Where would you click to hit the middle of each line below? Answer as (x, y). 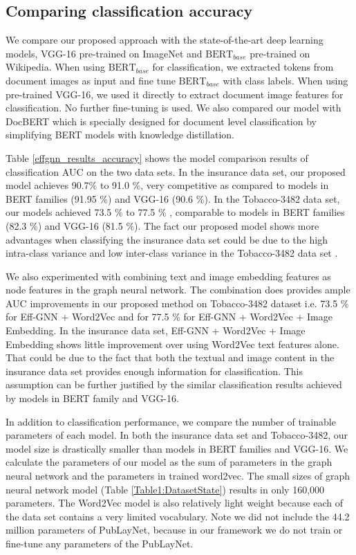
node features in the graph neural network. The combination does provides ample (178, 290)
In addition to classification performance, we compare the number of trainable (171, 421)
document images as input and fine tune (91, 80)
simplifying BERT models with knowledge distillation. (120, 135)
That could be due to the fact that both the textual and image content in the (170, 357)
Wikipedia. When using (56, 67)
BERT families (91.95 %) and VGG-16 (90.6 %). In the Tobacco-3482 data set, (173, 198)
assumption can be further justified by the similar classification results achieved (174, 384)
